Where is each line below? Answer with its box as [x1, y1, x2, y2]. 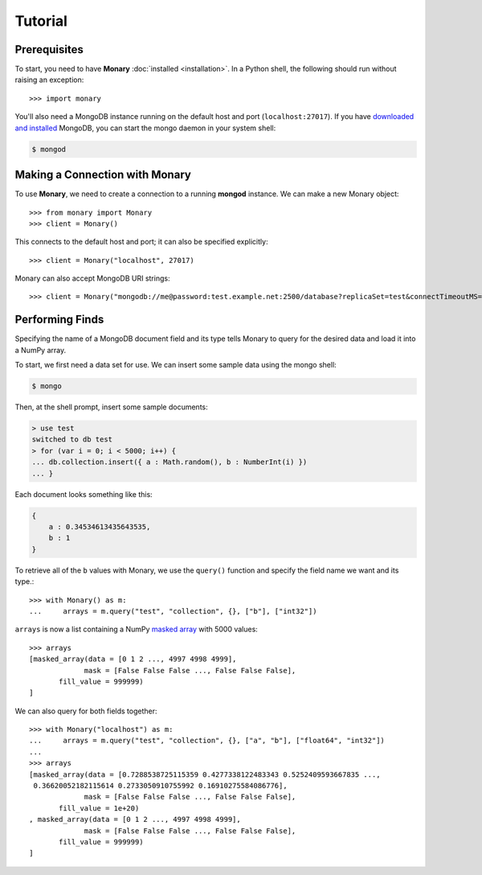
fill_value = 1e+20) [59, 803, 140, 812]
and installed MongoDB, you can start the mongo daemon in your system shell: [14, 123, 276, 133]
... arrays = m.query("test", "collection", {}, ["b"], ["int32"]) [29, 606, 317, 615]
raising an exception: [14, 75, 84, 84]
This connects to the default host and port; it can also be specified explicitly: [14, 237, 268, 247]
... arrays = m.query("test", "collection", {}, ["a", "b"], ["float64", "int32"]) [29, 736, 386, 746]
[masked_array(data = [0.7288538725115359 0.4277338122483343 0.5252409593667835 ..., [29, 770, 381, 779]
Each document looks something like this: [14, 489, 153, 499]
